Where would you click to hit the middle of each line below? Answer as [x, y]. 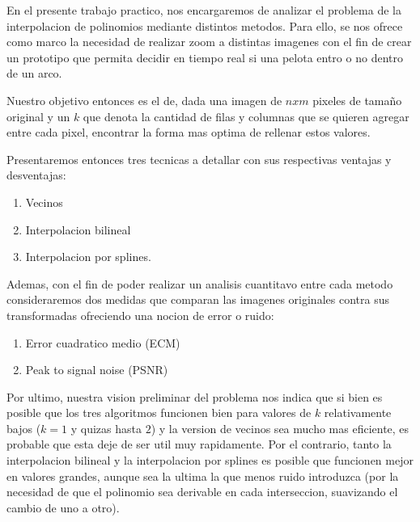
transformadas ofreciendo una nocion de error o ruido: [140, 315]
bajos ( [24, 428]
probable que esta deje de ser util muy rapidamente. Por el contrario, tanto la [199, 444]
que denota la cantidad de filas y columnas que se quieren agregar [246, 116]
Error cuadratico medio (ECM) [103, 342]
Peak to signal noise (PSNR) [97, 370]
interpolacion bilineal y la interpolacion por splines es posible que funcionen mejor [210, 460]
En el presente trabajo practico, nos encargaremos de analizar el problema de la [204, 10]
